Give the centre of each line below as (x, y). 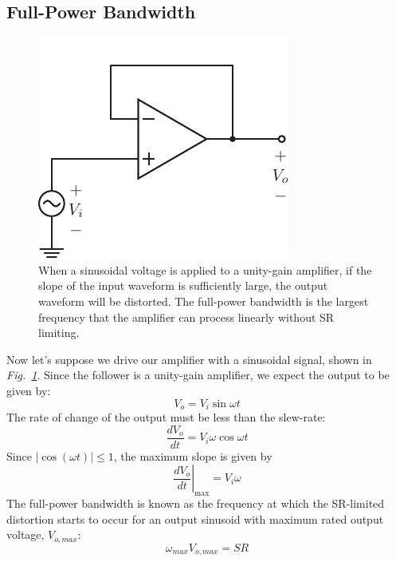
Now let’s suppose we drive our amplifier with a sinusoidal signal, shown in (189, 359)
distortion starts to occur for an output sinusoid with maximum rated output (195, 518)
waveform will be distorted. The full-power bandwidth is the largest (204, 301)
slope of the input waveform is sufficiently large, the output (183, 285)
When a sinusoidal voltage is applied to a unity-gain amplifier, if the (205, 269)
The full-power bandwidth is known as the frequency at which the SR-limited (196, 503)
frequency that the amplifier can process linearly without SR (186, 317)
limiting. (59, 332)
